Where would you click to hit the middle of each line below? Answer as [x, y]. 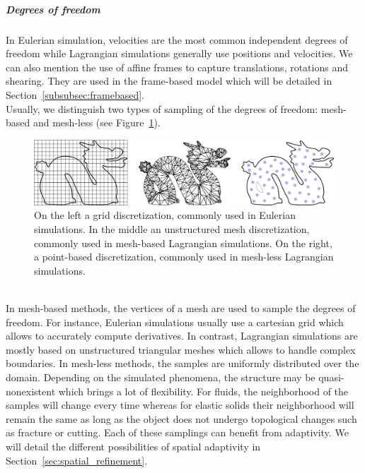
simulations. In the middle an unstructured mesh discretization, [172, 229]
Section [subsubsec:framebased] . [75, 94]
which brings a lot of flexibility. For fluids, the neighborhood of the [203, 391]
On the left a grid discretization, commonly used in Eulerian [165, 215]
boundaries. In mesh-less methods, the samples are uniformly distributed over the [182, 363]
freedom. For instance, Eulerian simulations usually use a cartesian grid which [175, 322]
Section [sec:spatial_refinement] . [77, 460]
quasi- [331, 377]
